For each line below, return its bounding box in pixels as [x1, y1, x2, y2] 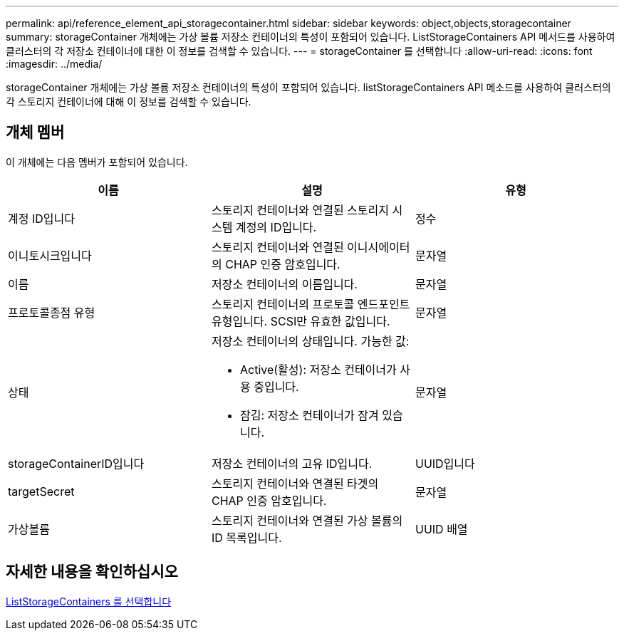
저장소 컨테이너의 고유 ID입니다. [211, 456, 373, 471]
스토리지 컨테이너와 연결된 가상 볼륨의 [211, 513, 403, 528]
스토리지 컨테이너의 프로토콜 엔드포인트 [211, 296, 410, 311]
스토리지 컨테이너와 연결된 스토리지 [211, 202, 390, 217]
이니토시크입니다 [8, 248, 92, 263]
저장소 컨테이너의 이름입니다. [211, 276, 358, 291]
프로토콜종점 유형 [8, 305, 95, 320]
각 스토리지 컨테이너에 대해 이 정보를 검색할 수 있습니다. [6, 95, 251, 108]
